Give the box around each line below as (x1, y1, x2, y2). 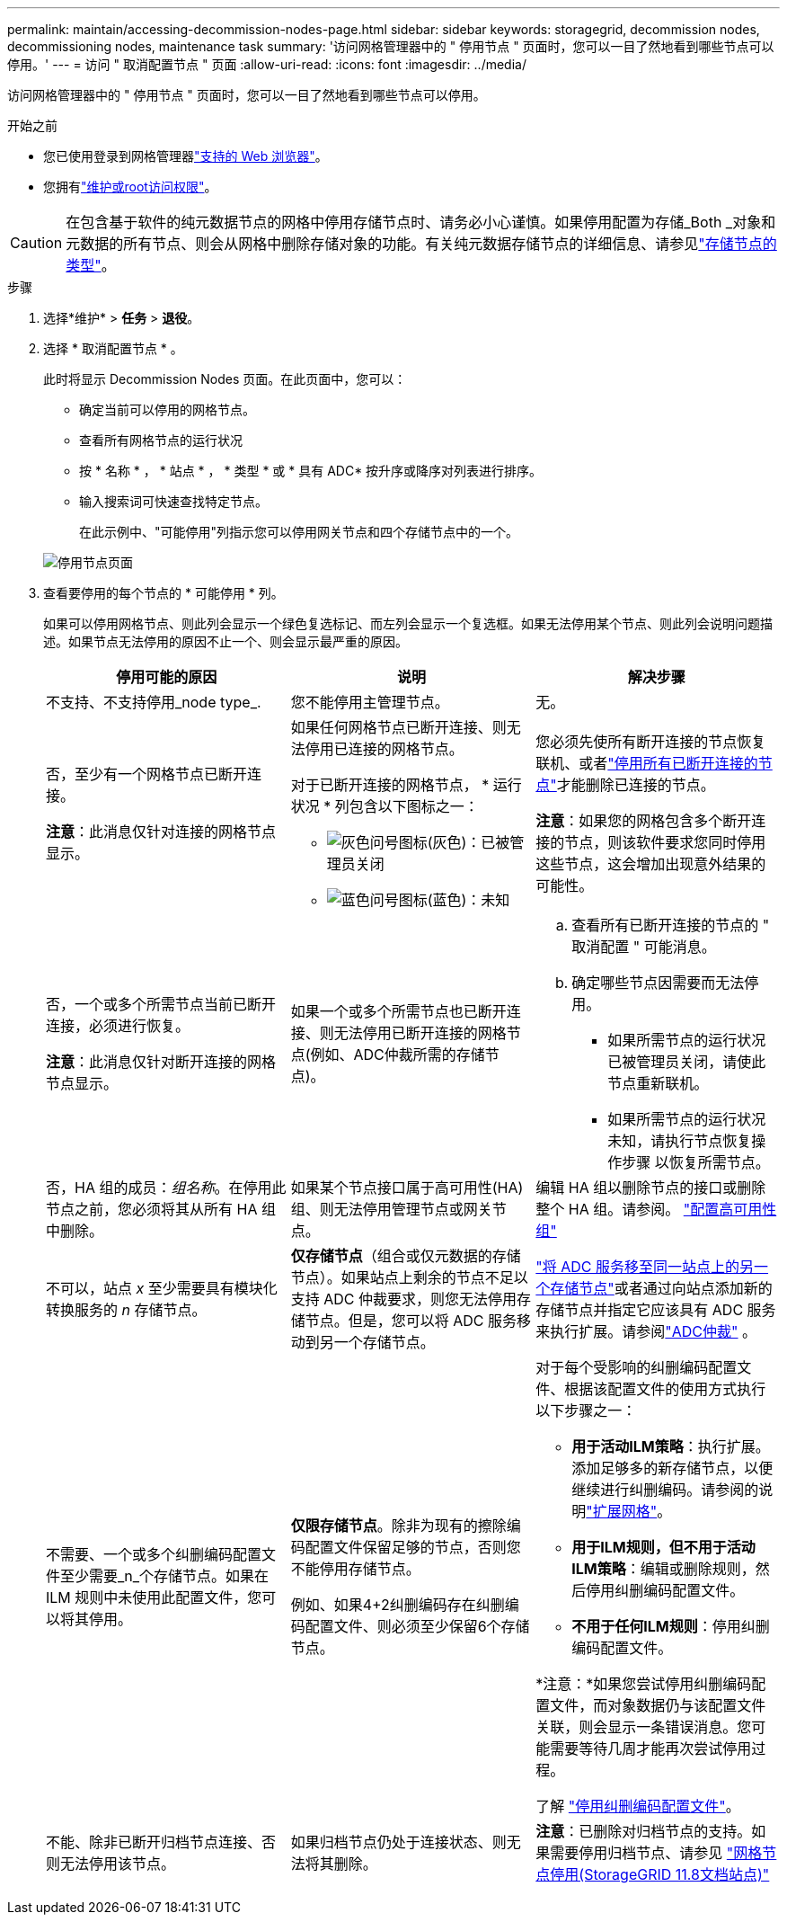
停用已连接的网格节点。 (305, 740, 464, 758)
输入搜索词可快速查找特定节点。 (79, 494, 268, 509)
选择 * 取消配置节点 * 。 (43, 341, 183, 356)
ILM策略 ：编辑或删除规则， (571, 1560, 756, 1578)
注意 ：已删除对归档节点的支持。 (535, 1822, 752, 1840)
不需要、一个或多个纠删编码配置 (46, 1545, 262, 1563)
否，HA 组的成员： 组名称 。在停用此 (46, 1179, 287, 1197)
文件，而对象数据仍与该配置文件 (550, 1696, 766, 1714)
